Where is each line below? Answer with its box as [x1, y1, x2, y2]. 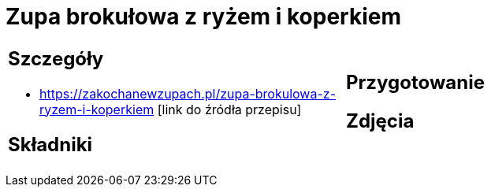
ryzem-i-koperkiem [39, 101, 154, 117]
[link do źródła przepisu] [157, 101, 302, 117]
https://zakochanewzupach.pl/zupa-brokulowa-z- [39, 85, 336, 102]
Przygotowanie [346, 70, 485, 94]
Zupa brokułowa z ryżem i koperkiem [6, 3, 401, 30]
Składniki [8, 132, 93, 156]
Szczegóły [8, 46, 104, 70]
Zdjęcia [346, 109, 415, 132]
